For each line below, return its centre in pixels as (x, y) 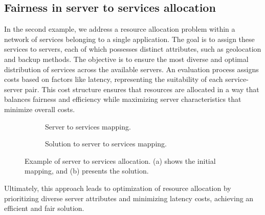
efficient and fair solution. (44, 208)
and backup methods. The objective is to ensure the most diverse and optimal (126, 59)
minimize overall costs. (40, 109)
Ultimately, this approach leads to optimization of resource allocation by (118, 188)
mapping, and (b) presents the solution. (87, 171)
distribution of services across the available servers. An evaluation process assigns (131, 69)
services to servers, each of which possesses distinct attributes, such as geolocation (133, 49)
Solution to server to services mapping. (106, 144)
